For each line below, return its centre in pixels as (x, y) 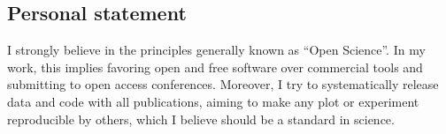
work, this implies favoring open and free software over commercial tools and (215, 67)
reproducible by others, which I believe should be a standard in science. (201, 119)
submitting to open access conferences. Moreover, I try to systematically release (223, 84)
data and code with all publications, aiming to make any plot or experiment (213, 101)
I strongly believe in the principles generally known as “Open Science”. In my (216, 50)
